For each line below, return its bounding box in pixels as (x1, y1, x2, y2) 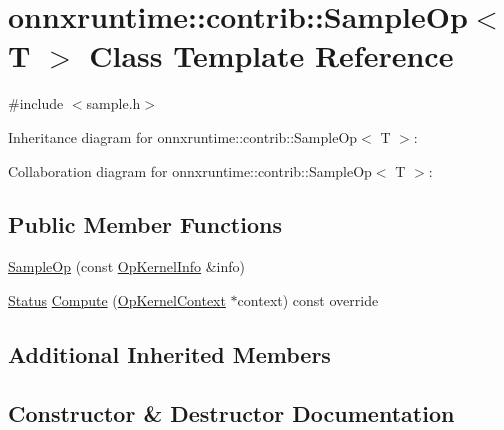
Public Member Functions (8, 209, 282, 240)
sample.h (86, 93, 141, 114)
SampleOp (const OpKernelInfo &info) (8, 256, 246, 277)
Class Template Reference (89, 35, 454, 76)
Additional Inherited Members (8, 338, 331, 369)
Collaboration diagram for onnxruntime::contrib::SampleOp (8, 160, 372, 181)
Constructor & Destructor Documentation (8, 397, 455, 428)
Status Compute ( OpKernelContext (8, 289, 226, 310)
